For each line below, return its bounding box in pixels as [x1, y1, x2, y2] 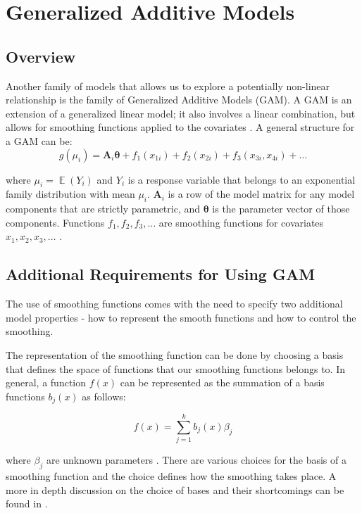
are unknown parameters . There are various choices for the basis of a [46, 452, 347, 467]
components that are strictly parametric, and [6, 201, 201, 216]
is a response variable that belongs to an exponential [127, 172, 356, 186]
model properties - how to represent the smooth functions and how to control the [6, 310, 356, 324]
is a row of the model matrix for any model [168, 186, 355, 201]
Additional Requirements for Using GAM [6, 263, 316, 285]
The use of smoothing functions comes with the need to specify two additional [6, 296, 343, 311]
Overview [6, 45, 76, 67]
